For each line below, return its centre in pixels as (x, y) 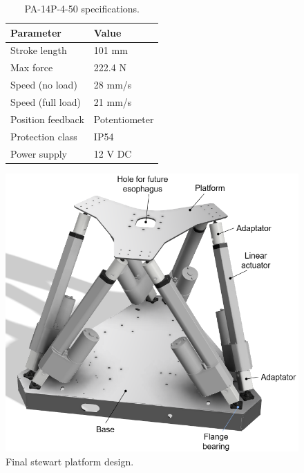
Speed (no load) (44, 85)
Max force (32, 67)
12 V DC (113, 153)
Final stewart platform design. (70, 461)
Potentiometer (124, 119)
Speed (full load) (46, 101)
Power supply (39, 153)
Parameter (36, 32)
